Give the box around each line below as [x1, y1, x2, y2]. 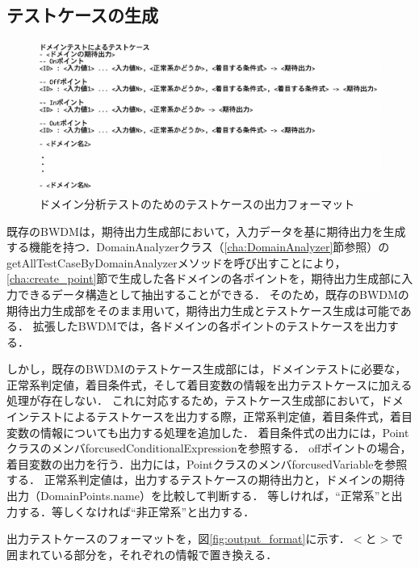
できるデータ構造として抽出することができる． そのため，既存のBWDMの [17, 285, 409, 302]
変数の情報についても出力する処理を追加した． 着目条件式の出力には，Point [6, 423, 409, 440]
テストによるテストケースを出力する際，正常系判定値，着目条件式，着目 [28, 408, 413, 425]
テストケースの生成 [6, 2, 158, 27]
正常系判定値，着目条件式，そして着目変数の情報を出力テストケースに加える [6, 376, 413, 393]
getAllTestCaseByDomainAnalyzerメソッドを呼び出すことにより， [6, 254, 346, 271]
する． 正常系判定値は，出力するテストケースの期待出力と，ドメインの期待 [6, 471, 405, 488]
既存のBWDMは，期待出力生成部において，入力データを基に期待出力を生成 [6, 222, 406, 239]
